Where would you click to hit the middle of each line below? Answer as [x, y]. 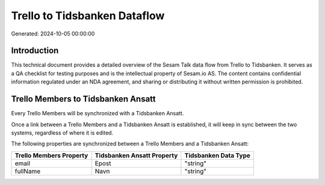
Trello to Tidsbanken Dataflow [88, 16]
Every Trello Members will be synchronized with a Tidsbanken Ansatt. [97, 114]
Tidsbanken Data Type [218, 155]
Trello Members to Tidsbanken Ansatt [83, 99]
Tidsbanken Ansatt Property [136, 155]
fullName [28, 171]
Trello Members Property [51, 155]
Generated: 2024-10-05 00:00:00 [53, 34]
